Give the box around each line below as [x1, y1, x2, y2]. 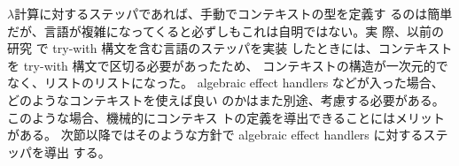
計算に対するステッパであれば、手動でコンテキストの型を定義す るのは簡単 [14, 4, 453, 22]
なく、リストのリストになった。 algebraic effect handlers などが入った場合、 [7, 73, 444, 92]
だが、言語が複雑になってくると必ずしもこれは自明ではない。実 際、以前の [7, 21, 444, 40]
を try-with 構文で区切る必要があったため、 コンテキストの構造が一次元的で [7, 56, 448, 74]
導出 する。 [43, 142, 111, 161]
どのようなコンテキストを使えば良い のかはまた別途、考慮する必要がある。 [7, 90, 445, 109]
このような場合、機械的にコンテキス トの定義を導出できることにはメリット [7, 108, 445, 126]
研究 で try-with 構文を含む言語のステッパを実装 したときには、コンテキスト [7, 39, 453, 57]
